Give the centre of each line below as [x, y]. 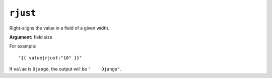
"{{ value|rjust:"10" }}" [50, 58]
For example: [23, 46]
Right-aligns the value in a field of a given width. [59, 28]
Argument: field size [31, 37]
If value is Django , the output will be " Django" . [65, 69]
